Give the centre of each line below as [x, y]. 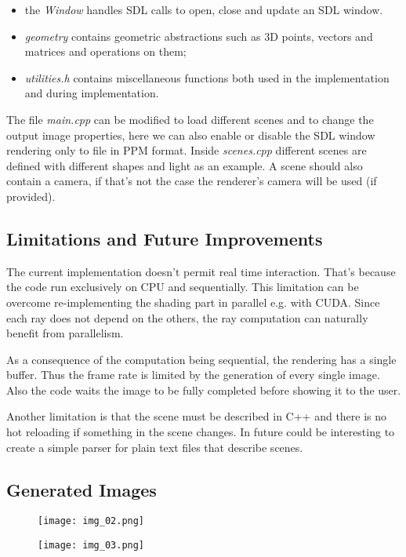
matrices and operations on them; [105, 51]
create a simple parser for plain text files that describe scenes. [155, 447]
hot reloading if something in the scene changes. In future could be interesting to [201, 432]
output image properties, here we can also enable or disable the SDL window [191, 135]
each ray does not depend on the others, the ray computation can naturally [187, 317]
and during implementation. [92, 93]
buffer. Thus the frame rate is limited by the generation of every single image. [193, 375]
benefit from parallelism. [65, 333]
